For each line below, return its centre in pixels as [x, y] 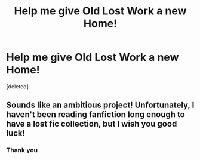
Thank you [22, 150]
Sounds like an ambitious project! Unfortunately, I [100, 105]
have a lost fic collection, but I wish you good [92, 124]
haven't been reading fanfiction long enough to [96, 115]
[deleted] [17, 86]
